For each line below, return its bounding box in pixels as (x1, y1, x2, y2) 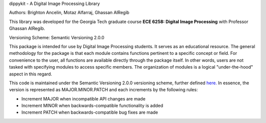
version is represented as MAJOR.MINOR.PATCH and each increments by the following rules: (9, 87, 198, 93)
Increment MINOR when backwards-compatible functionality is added (21, 103, 164, 109)
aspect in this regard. (9, 71, 52, 77)
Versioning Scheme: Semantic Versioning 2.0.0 (9, 34, 104, 40)
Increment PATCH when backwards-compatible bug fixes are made (21, 109, 159, 115)
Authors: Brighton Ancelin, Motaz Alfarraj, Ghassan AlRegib (9, 10, 130, 16)
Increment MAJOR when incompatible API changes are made (21, 96, 146, 101)
